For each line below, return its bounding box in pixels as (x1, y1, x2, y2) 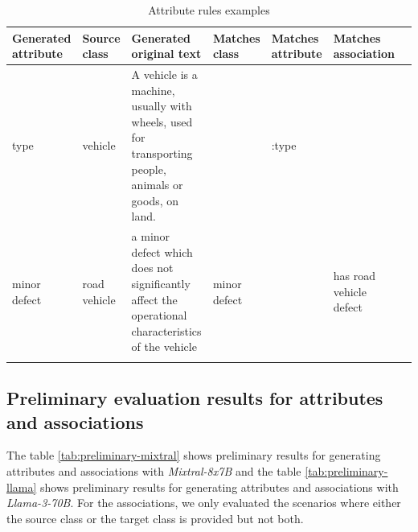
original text (131, 45, 202, 62)
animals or (131, 176, 183, 193)
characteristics (131, 322, 202, 339)
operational (131, 307, 187, 324)
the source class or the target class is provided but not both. (6, 509, 304, 526)
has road (333, 267, 375, 284)
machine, (131, 81, 175, 98)
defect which (131, 243, 193, 260)
